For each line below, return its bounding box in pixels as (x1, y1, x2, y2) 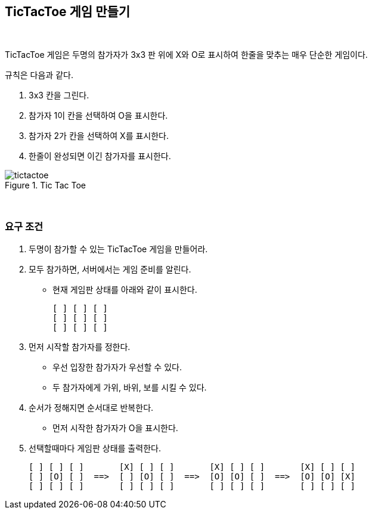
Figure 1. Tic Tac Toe (5, 180, 86, 191)
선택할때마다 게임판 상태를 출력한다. (29, 443, 161, 454)
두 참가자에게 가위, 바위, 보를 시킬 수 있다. (52, 382, 207, 393)
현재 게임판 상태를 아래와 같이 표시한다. (52, 284, 197, 295)
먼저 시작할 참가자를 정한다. (29, 342, 131, 352)
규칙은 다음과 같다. (5, 70, 73, 80)
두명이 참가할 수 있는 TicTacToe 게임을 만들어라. (29, 244, 208, 255)
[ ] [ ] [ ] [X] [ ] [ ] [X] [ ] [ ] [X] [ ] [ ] (29, 462, 355, 472)
